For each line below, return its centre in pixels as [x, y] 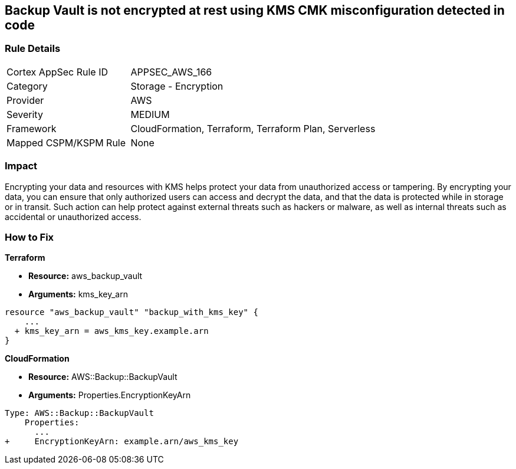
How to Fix [29, 237]
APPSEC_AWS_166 [171, 72]
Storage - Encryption [177, 86]
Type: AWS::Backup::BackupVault [79, 413]
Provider [25, 100]
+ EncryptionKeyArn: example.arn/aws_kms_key [122, 442]
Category [27, 86]
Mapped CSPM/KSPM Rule [66, 142]
